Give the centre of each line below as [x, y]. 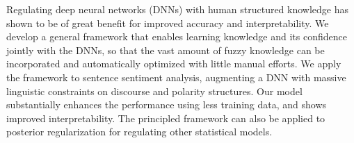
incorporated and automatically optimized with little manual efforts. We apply [174, 64]
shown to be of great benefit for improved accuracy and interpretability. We [168, 23]
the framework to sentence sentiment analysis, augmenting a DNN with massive [176, 77]
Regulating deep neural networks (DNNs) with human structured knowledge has [178, 9]
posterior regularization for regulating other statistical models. [139, 132]
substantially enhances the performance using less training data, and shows [167, 104]
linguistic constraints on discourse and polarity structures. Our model [154, 91]
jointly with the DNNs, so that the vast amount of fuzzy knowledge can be [166, 50]
